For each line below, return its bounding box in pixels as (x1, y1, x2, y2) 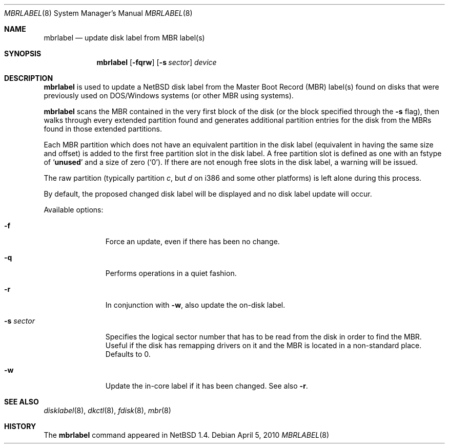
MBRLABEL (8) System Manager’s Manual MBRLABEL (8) (4, 9, 193, 17)
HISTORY (4, 422, 36, 431)
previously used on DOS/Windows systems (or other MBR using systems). (44, 91, 294, 100)
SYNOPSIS (4, 49, 42, 58)
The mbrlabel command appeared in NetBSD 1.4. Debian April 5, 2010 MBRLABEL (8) (44, 431, 330, 439)
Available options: (44, 205, 104, 214)
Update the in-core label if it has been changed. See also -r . (105, 381, 308, 390)
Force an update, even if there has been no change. (105, 237, 280, 246)
